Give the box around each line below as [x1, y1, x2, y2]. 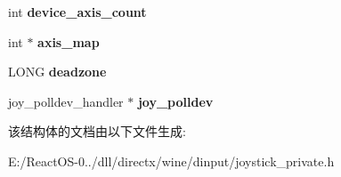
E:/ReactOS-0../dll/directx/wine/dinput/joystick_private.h [8, 151, 335, 170]
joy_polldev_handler [8, 92, 124, 110]
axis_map [37, 32, 100, 51]
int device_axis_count [8, 3, 147, 20]
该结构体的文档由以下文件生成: [8, 122, 186, 141]
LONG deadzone [8, 62, 107, 81]
